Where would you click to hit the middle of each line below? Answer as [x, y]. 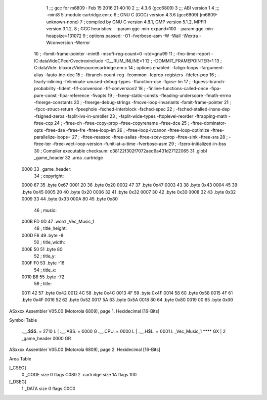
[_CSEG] [18, 368]
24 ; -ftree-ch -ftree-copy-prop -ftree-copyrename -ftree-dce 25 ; [122, 123]
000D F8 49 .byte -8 [43, 235]
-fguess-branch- [209, 81]
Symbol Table [23, 320]
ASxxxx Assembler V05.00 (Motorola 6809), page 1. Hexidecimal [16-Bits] [84, 311]
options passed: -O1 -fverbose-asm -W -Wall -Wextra [144, 36]
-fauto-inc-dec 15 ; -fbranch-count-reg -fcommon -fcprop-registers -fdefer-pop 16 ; [131, 75]
